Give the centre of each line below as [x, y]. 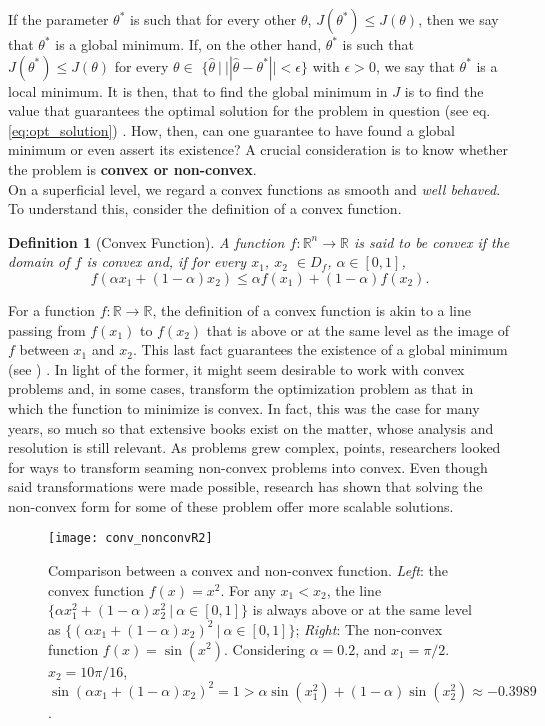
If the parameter [58, 19]
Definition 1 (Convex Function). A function [146, 241]
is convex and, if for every [166, 261]
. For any [248, 589]
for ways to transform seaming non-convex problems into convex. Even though [248, 466]
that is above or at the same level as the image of [358, 329]
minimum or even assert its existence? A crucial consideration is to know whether [258, 149]
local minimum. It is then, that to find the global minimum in [198, 90]
